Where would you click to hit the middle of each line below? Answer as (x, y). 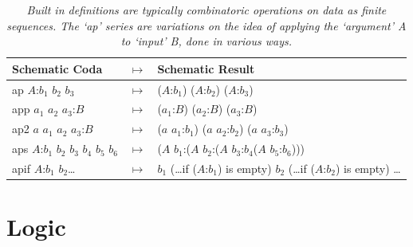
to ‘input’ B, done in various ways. (206, 41)
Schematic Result (206, 68)
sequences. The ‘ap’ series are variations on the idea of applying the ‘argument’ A (206, 25)
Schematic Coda (57, 68)
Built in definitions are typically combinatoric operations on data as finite (206, 10)
